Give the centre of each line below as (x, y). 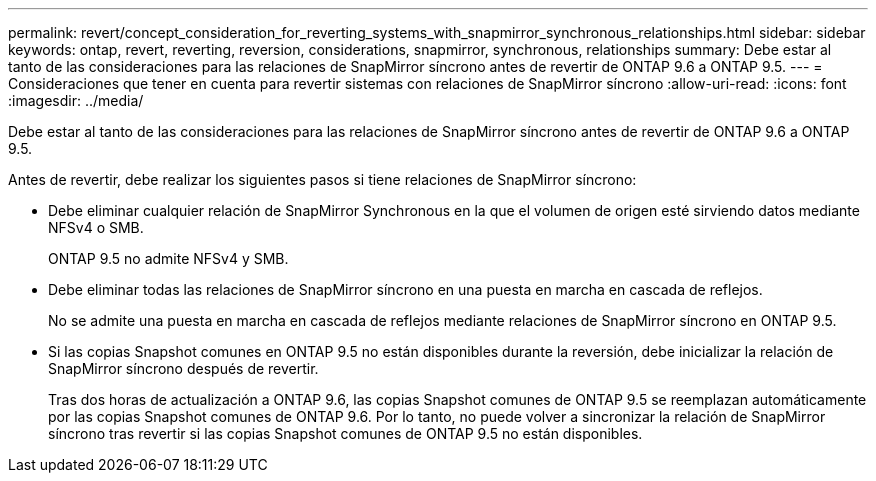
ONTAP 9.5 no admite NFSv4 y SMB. (168, 258)
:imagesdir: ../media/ (76, 100)
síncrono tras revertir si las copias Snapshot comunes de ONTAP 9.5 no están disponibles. (345, 433)
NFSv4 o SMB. (96, 227)
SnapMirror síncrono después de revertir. (183, 368)
